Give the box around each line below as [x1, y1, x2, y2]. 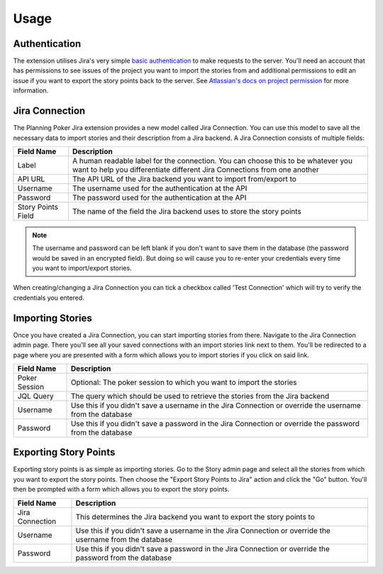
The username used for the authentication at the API [72, 183, 248, 193]
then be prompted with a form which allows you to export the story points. [13, 485, 230, 494]
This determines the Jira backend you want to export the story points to [75, 511, 315, 521]
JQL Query [17, 391, 54, 401]
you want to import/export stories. [32, 264, 132, 273]
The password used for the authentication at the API [72, 193, 247, 202]
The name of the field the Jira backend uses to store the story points [72, 206, 301, 216]
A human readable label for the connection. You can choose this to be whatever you [72, 156, 353, 166]
